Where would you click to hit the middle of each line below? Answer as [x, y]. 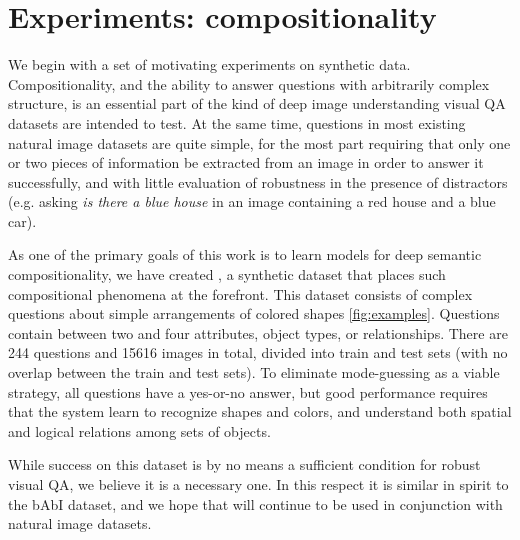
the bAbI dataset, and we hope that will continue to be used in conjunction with [255, 503]
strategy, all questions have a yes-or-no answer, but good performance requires [248, 391]
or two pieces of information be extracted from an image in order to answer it [246, 162]
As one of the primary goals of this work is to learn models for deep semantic [245, 254]
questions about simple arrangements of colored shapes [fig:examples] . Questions [254, 313]
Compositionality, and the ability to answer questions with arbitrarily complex [249, 83]
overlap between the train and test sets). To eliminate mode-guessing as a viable [254, 372]
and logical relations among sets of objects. [139, 430]
